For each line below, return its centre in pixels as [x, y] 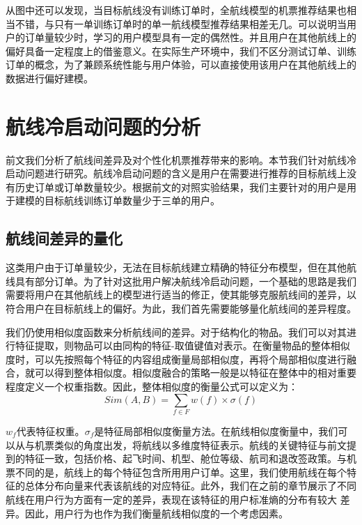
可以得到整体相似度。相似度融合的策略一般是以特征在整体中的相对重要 [195, 373]
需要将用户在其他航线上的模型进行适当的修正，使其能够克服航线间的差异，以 [181, 295]
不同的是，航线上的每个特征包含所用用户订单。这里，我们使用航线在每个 [181, 472]
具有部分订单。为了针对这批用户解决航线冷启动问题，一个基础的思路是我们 [186, 281]
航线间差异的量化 [64, 238]
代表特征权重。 [50, 431]
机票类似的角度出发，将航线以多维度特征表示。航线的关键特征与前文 [190, 444]
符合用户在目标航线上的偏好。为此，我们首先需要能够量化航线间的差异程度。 [181, 309]
